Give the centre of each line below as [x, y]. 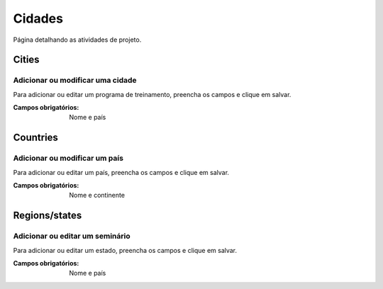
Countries [35, 138]
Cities [26, 60]
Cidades [38, 18]
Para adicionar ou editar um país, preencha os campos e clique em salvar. [121, 172]
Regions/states [48, 216]
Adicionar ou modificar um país [68, 158]
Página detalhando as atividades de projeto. [77, 40]
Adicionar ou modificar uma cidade [75, 80]
